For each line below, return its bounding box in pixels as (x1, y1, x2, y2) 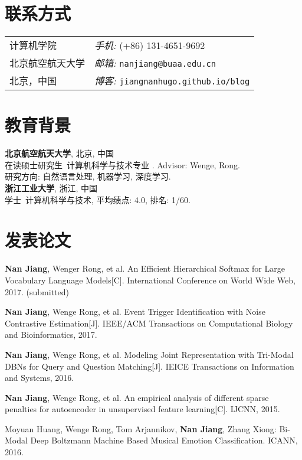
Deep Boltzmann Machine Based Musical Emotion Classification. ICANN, (30, 434, 298, 446)
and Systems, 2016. (5, 371, 74, 384)
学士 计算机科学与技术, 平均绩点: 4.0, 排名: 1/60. (5, 193, 191, 205)
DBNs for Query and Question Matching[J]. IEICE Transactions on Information (5, 360, 294, 372)
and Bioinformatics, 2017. (5, 328, 97, 341)
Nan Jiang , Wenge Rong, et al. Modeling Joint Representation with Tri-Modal (5, 348, 294, 360)
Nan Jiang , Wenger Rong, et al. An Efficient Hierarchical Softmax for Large (5, 262, 285, 275)
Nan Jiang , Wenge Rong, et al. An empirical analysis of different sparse (5, 391, 269, 403)
